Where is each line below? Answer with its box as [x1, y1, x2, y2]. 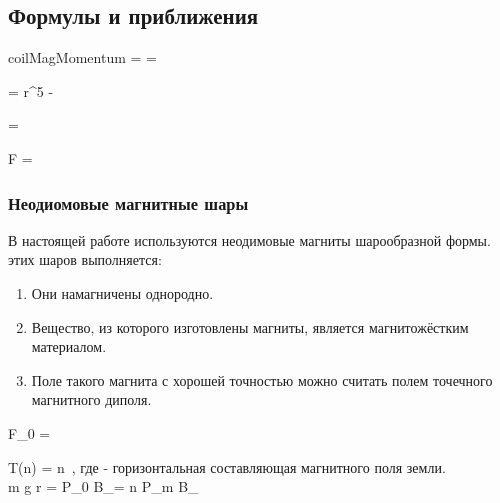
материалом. [31, 336, 107, 357]
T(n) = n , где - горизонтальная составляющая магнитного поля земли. [8, 456, 446, 477]
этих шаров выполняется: [8, 249, 162, 270]
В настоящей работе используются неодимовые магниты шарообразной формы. [8, 229, 491, 250]
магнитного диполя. [31, 389, 152, 410]
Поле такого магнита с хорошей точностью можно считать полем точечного [31, 369, 493, 390]
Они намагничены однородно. [31, 282, 214, 303]
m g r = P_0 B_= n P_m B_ [8, 476, 199, 497]
